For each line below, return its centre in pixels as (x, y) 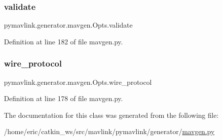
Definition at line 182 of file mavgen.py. (63, 41)
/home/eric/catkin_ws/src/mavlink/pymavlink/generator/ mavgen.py (109, 131)
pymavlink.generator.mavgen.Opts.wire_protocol (78, 82)
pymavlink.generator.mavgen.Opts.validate (68, 25)
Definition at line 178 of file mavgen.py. (63, 98)
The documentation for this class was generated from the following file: (111, 115)
